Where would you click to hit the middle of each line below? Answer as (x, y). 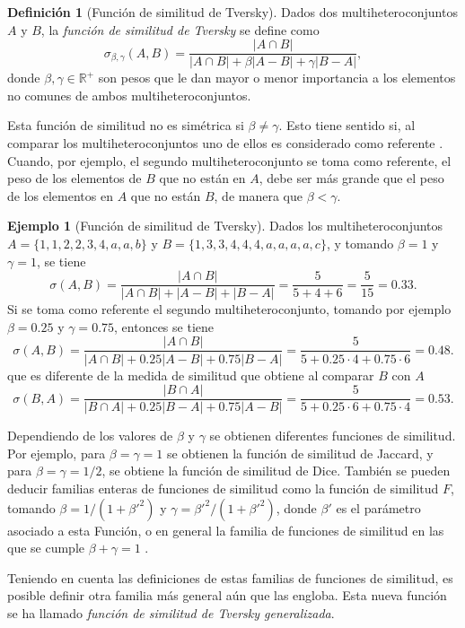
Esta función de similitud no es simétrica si (126, 125)
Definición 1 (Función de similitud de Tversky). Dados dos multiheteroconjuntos (232, 12)
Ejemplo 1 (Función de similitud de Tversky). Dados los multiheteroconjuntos (225, 226)
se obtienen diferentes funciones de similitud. (333, 436)
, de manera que (258, 195)
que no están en (202, 178)
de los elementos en (60, 195)
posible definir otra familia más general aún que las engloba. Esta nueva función (227, 595)
